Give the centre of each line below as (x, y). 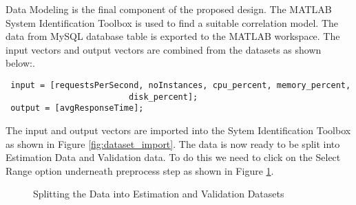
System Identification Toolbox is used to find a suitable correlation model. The (172, 22)
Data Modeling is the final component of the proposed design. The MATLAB (169, 9)
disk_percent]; (163, 97)
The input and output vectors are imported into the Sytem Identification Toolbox (178, 130)
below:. (20, 63)
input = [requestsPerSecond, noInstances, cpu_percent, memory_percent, (181, 85)
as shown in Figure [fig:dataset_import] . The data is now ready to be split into (173, 143)
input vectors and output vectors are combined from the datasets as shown (164, 49)
